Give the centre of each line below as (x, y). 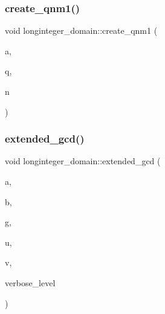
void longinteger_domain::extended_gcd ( (83, 161)
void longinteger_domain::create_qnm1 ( (81, 30)
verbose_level (30, 282)
